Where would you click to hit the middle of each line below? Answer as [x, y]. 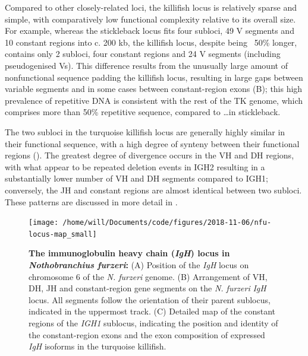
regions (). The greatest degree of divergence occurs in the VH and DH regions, [150, 155]
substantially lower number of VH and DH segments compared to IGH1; [136, 178]
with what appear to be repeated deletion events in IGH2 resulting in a [135, 166]
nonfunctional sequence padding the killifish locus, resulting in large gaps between [154, 77]
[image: [44, 223]
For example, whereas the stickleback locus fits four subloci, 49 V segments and [150, 31]
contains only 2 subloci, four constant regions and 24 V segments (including [143, 54]
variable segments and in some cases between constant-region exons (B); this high [154, 89]
